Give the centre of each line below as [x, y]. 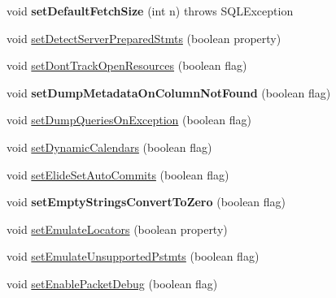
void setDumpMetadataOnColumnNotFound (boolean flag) [169, 92]
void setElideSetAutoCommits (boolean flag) [118, 174]
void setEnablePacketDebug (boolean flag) [112, 283]
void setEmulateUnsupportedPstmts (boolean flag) [133, 256]
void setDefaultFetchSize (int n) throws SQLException [150, 11]
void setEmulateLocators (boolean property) [117, 229]
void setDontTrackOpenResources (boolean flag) [127, 65]
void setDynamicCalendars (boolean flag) [109, 147]
